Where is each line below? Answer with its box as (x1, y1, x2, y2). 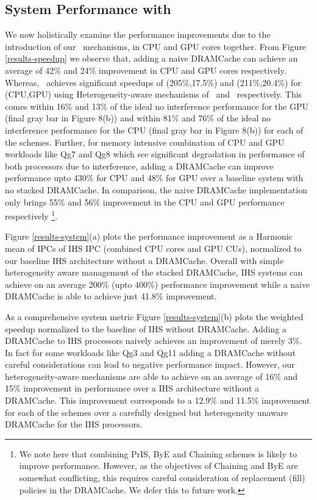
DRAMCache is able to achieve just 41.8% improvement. (5, 290, 217, 302)
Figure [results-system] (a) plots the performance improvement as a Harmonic (5, 230, 293, 243)
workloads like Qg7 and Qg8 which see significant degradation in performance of (5, 148, 305, 160)
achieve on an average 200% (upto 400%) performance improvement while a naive (5, 277, 310, 290)
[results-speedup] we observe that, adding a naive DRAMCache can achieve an (5, 52, 298, 65)
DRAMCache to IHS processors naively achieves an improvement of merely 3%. (5, 334, 302, 347)
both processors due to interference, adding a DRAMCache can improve (5, 159, 274, 172)
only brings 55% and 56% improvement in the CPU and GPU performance (5, 195, 285, 208)
